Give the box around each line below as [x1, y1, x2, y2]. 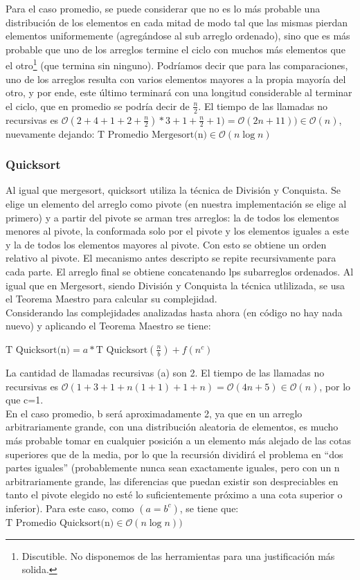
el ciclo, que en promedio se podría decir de [6, 98, 190, 113]
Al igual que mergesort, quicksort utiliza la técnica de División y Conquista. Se [6, 183, 341, 197]
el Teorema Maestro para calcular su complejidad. [6, 291, 217, 306]
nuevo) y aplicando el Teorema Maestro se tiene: [6, 318, 211, 333]
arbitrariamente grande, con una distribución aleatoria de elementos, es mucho [6, 419, 339, 434]
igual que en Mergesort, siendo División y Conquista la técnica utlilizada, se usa [6, 278, 345, 292]
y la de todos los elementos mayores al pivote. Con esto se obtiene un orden [6, 237, 327, 251]
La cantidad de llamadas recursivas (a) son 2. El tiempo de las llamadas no [6, 365, 325, 379]
